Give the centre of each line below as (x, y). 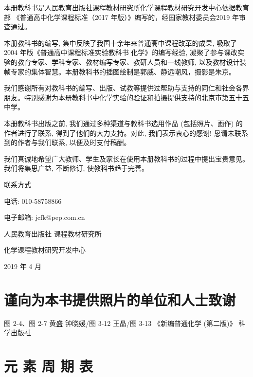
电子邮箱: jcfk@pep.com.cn (45, 217)
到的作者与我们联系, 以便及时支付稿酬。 (67, 142)
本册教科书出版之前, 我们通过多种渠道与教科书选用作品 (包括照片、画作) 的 (123, 123)
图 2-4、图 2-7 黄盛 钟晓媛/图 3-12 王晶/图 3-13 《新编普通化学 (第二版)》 (120, 323)
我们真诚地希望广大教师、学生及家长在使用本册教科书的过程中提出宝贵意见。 (126, 158)
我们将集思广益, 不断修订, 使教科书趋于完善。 (76, 168)
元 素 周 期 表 (48, 366)
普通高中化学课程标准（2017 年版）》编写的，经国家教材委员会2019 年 (129, 17)
